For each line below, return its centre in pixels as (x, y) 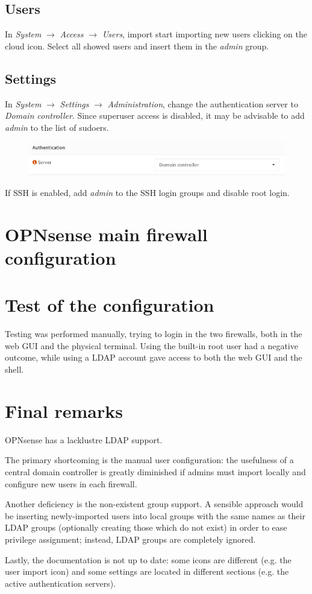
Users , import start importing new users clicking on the (204, 34)
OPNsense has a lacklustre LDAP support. (84, 439)
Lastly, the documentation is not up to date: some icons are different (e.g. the (148, 559)
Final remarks (64, 410)
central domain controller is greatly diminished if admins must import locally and (155, 471)
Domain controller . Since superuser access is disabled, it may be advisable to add (155, 115)
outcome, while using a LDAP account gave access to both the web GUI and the (154, 357)
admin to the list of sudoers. (57, 127)
